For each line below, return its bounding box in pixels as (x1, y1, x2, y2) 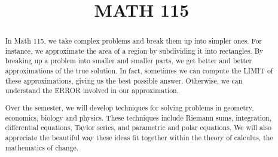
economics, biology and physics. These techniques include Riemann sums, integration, (5, 112, 272, 122)
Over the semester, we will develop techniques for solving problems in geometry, (5, 103, 254, 112)
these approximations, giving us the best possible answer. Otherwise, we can (5, 75, 243, 85)
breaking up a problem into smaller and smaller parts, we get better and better (5, 56, 252, 66)
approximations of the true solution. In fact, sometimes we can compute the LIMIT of (5, 66, 273, 76)
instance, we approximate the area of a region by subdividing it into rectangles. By (5, 45, 264, 56)
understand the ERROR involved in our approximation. (5, 85, 179, 96)
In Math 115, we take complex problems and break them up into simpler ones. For (5, 36, 262, 46)
